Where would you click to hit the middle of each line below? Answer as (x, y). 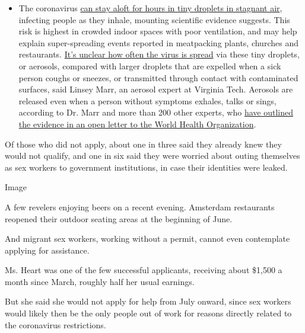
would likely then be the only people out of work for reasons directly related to (148, 313)
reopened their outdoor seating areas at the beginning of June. (119, 218)
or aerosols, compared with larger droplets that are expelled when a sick (150, 65)
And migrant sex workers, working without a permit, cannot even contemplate (147, 238)
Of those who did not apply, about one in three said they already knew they (143, 144)
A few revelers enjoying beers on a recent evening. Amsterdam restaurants (140, 206)
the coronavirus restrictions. (55, 324)
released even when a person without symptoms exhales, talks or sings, (147, 100)
